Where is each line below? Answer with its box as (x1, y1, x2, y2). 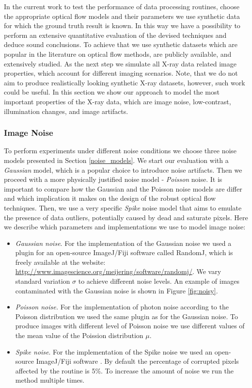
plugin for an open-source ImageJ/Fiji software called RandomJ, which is (15, 247, 233, 258)
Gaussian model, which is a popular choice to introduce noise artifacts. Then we (4, 164, 242, 175)
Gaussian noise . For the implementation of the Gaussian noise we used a (15, 238, 232, 248)
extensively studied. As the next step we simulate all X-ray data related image (4, 58, 236, 68)
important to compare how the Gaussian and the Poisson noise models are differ (4, 183, 242, 194)
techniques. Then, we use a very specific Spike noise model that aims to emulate (4, 202, 242, 212)
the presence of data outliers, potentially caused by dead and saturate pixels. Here (4, 212, 248, 222)
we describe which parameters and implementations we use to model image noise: (4, 222, 246, 232)
